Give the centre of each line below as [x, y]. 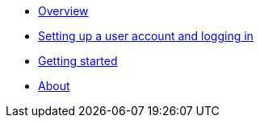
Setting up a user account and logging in [146, 36]
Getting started [78, 61]
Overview [63, 11]
